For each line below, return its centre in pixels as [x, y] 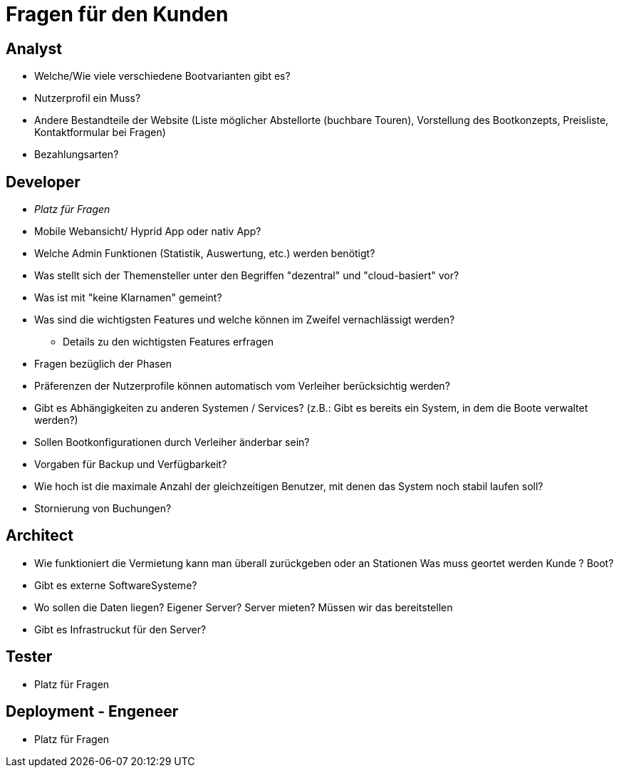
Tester [29, 657]
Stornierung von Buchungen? [103, 509]
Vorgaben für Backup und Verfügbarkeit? [131, 465]
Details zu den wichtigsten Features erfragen [168, 342]
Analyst [34, 48]
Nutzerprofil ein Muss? [88, 98]
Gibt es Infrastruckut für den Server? [120, 629]
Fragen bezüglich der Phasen [103, 364]
